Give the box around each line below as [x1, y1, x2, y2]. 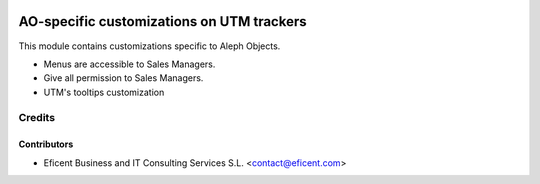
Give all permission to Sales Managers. [43, 72, 204, 84]
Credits [18, 111, 55, 125]
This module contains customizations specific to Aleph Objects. [18, 40, 281, 52]
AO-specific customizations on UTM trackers [18, 13, 307, 30]
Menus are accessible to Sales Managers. [43, 58, 216, 70]
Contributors [18, 138, 74, 150]
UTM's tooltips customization [43, 86, 165, 98]
